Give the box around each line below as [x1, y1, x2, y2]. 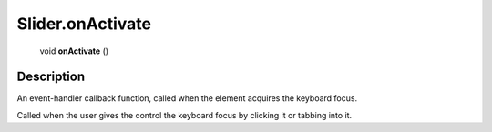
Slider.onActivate [16, 14, 152, 34]
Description [16, 69, 86, 85]
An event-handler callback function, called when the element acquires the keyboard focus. [16, 93, 358, 104]
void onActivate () [39, 46, 109, 56]
